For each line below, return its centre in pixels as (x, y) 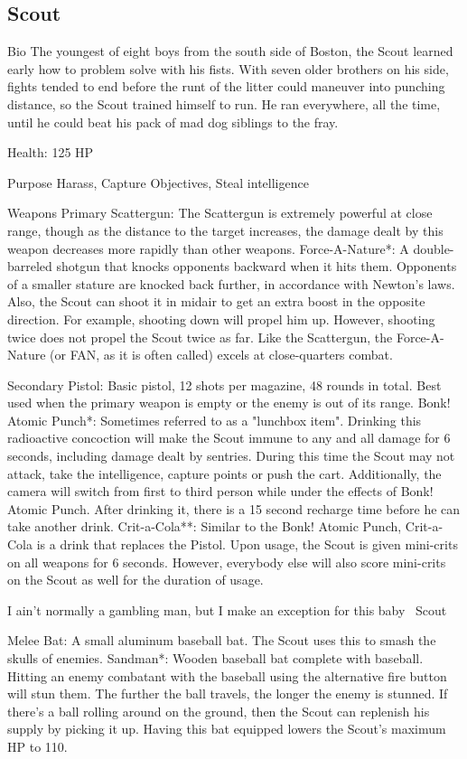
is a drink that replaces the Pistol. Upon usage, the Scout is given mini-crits (247, 544)
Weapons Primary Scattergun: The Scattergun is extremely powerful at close (220, 213)
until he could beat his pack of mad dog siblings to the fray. (173, 122)
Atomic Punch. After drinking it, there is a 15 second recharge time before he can (234, 508)
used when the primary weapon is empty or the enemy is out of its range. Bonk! (229, 403)
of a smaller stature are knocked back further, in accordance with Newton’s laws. (231, 283)
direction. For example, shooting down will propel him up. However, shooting (221, 319)
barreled (30, 266)
